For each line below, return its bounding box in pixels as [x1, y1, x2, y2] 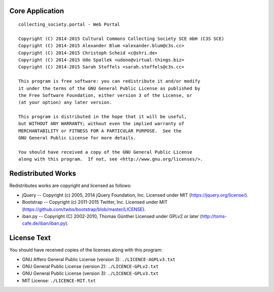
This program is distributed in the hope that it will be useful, [18, 114, 187, 120]
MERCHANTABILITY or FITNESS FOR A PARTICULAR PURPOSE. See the [18, 128, 182, 134]
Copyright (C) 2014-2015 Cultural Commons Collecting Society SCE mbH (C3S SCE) [18, 35, 225, 42]
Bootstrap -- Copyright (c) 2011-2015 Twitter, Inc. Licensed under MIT [22, 199, 167, 205]
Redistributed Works [9, 169, 76, 178]
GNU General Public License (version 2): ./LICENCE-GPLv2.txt [22, 263, 159, 269]
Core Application [9, 7, 64, 15]
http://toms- [201, 213, 227, 219]
